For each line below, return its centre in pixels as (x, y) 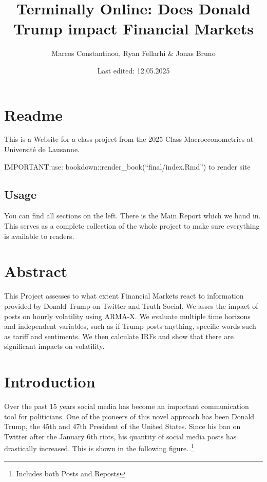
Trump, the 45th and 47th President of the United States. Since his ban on (122, 426)
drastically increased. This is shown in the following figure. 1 (99, 448)
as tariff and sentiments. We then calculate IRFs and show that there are (119, 336)
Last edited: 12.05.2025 (133, 70)
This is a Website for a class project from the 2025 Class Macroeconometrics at (129, 139)
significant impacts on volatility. (54, 346)
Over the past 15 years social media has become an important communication (127, 406)
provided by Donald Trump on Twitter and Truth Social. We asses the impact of (131, 305)
